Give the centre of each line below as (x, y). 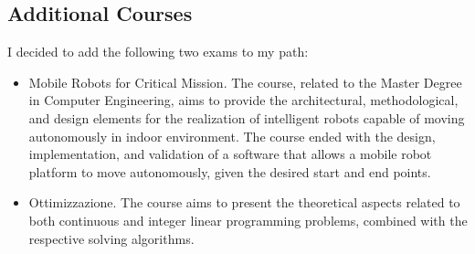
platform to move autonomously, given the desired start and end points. (230, 171)
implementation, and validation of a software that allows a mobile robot (230, 154)
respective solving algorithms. (111, 238)
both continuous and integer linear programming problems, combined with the (248, 220)
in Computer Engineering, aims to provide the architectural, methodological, (243, 100)
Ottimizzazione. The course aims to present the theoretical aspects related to (244, 202)
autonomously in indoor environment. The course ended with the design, (232, 136)
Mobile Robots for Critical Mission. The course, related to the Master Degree (245, 82)
